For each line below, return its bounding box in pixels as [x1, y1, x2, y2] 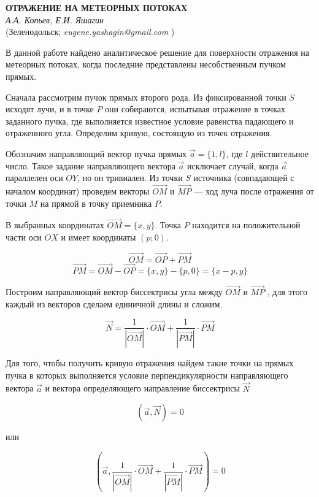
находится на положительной [192, 218, 301, 231]
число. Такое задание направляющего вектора [6, 159, 175, 172]
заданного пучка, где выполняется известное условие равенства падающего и [6, 114, 294, 127]
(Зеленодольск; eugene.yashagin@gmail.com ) [6, 25, 175, 38]
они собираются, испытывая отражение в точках [105, 102, 285, 115]
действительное [251, 147, 309, 160]
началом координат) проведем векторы [6, 184, 150, 197]
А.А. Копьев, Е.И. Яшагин [6, 13, 104, 26]
